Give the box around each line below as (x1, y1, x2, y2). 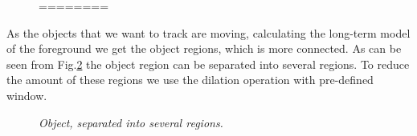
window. (6, 86, 47, 103)
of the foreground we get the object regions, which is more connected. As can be (6, 40, 402, 57)
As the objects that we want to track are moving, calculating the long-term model (6, 24, 411, 41)
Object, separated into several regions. (39, 114, 223, 130)
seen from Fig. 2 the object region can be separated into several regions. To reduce (6, 55, 410, 72)
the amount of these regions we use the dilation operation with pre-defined (6, 71, 374, 88)
